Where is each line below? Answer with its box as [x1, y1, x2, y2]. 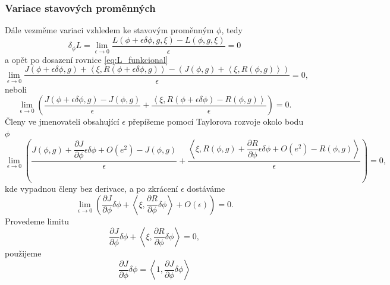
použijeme [5, 247, 42, 259]
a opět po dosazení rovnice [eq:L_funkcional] [5, 53, 168, 65]
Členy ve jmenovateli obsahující [5, 115, 119, 128]
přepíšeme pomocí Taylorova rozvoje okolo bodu [128, 115, 304, 128]
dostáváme [187, 182, 225, 195]
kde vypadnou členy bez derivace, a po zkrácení [5, 182, 178, 195]
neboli [5, 83, 27, 95]
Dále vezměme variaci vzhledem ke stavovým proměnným [5, 24, 214, 36]
